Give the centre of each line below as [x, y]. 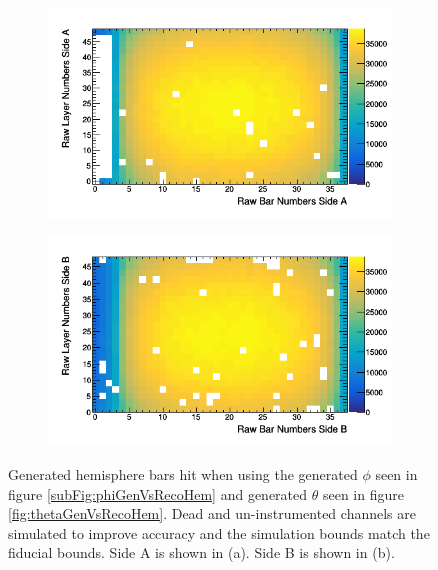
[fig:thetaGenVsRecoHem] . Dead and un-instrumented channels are [212, 513]
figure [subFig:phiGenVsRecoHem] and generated [158, 493]
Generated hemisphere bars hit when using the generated [183, 473]
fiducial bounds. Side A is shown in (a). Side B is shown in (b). [201, 552]
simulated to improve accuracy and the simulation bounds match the [219, 532]
